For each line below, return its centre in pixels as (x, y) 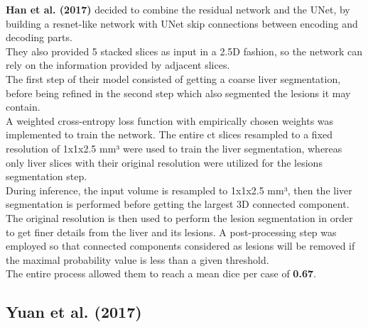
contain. (23, 107)
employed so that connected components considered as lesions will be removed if (180, 246)
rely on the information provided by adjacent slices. (118, 65)
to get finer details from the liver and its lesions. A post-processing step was (171, 232)
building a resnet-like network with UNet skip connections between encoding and (182, 23)
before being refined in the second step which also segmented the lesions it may (178, 93)
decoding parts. (39, 37)
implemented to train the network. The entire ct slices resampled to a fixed (169, 134)
